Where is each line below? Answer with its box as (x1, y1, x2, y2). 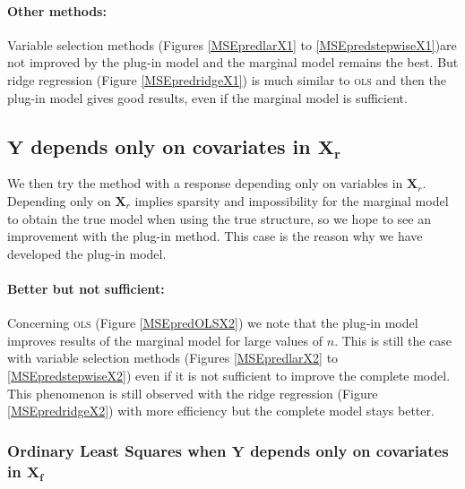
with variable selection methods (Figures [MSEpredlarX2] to (7, 348, 339, 367)
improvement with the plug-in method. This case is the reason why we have (7, 227, 423, 245)
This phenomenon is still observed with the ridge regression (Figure (7, 383, 378, 402)
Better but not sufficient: (7, 279, 165, 297)
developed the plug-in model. (7, 244, 167, 262)
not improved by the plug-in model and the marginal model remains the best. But (7, 53, 459, 72)
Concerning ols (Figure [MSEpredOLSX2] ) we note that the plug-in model (7, 313, 418, 332)
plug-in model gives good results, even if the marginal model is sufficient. (7, 88, 408, 107)
